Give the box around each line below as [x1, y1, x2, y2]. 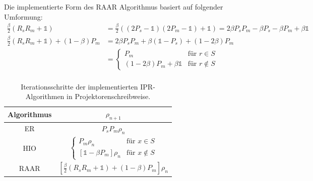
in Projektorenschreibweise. [67, 91, 151, 102]
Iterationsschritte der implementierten [21, 81, 138, 92]
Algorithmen [25, 91, 65, 102]
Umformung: [4, 11, 43, 22]
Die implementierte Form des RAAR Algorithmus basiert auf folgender [4, 2, 223, 12]
